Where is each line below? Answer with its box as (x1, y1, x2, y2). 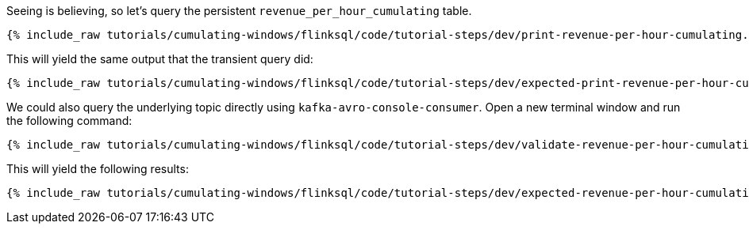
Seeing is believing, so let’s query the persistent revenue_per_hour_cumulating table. (6, 4, 472, 17)
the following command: (6, 114, 133, 127)
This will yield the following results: (6, 162, 189, 175)
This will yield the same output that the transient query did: (6, 52, 313, 66)
